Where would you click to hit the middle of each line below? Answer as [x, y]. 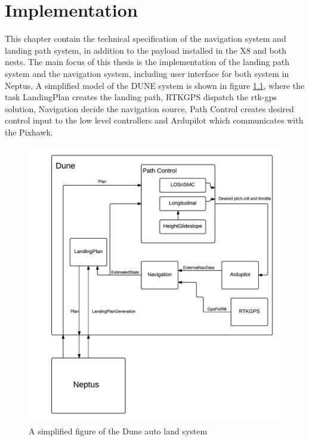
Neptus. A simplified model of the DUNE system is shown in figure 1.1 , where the [155, 85]
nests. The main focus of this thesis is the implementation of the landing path [147, 62]
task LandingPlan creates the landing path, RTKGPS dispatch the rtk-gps [141, 97]
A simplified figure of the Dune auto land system [118, 431]
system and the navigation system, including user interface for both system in [147, 73]
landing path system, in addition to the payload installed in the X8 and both [146, 50]
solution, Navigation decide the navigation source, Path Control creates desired [149, 108]
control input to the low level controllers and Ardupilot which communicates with [154, 120]
